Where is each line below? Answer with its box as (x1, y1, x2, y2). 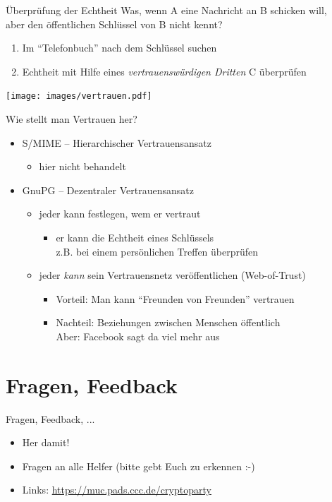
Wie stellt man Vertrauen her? (6, 112, 137, 126)
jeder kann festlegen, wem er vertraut (39, 206, 201, 221)
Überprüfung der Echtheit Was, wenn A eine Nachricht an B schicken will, (6, 3, 327, 17)
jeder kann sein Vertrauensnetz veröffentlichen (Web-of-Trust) (39, 268, 306, 282)
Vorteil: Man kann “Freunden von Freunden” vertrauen (56, 291, 295, 306)
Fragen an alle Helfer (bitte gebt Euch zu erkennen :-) (22, 458, 255, 473)
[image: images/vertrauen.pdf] (6, 91, 152, 102)
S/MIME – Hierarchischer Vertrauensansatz (22, 135, 211, 150)
